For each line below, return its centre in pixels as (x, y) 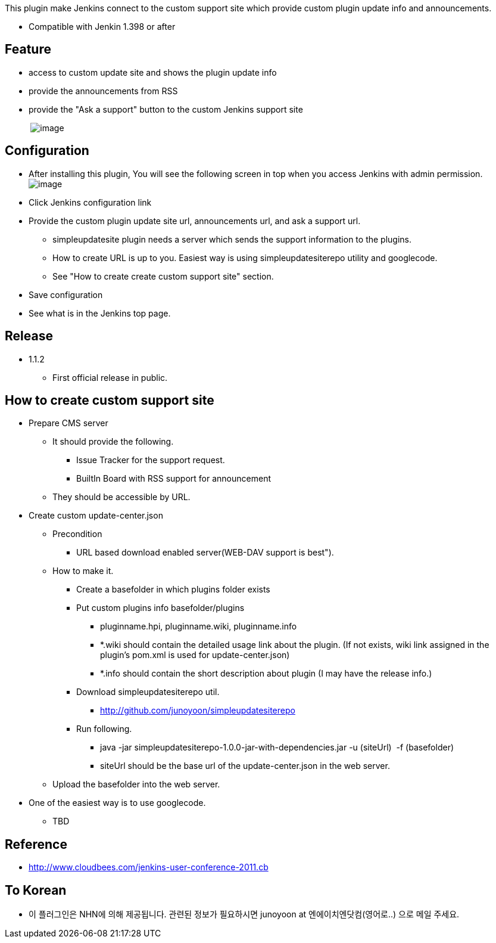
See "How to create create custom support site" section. (163, 276)
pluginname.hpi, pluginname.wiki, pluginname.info (199, 626)
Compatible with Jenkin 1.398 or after (102, 27)
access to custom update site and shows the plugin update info (153, 72)
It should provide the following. (113, 442)
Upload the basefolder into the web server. (136, 784)
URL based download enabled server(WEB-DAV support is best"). (205, 553)
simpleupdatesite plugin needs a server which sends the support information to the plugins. (232, 239)
